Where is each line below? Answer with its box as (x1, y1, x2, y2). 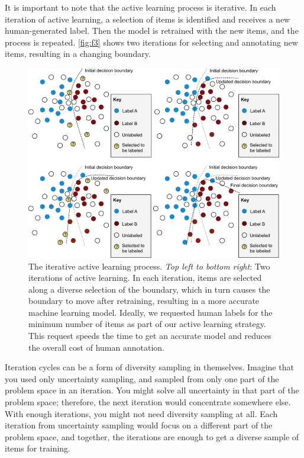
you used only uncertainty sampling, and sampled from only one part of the (5, 372, 279, 385)
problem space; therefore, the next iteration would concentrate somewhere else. (5, 396, 291, 408)
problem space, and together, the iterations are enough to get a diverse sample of (5, 430, 299, 443)
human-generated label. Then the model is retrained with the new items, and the (5, 24, 299, 37)
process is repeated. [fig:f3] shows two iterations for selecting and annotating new (5, 36, 298, 48)
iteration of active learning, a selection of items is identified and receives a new (5, 12, 290, 25)
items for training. (5, 442, 71, 454)
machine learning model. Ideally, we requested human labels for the (28, 306, 273, 318)
